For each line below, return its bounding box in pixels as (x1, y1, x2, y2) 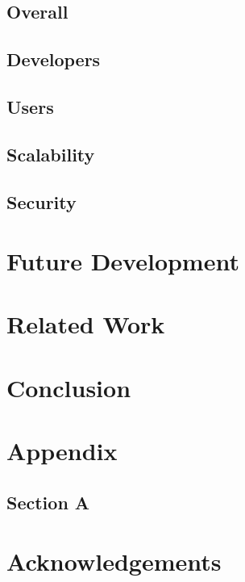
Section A (6, 489, 90, 514)
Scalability (6, 141, 95, 166)
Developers (6, 47, 101, 72)
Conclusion (6, 371, 131, 404)
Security (6, 189, 77, 214)
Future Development (6, 245, 239, 278)
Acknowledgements (6, 545, 222, 578)
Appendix (6, 434, 118, 467)
